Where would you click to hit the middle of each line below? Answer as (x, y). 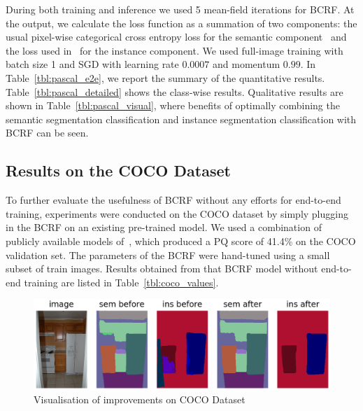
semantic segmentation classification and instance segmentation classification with (181, 119)
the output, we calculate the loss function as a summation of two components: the (181, 23)
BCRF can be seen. (47, 133)
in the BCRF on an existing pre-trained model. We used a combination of (164, 227)
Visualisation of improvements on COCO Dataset (140, 399)
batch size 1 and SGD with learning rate (92, 64)
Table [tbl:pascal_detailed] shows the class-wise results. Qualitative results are (175, 91)
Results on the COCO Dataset (118, 170)
